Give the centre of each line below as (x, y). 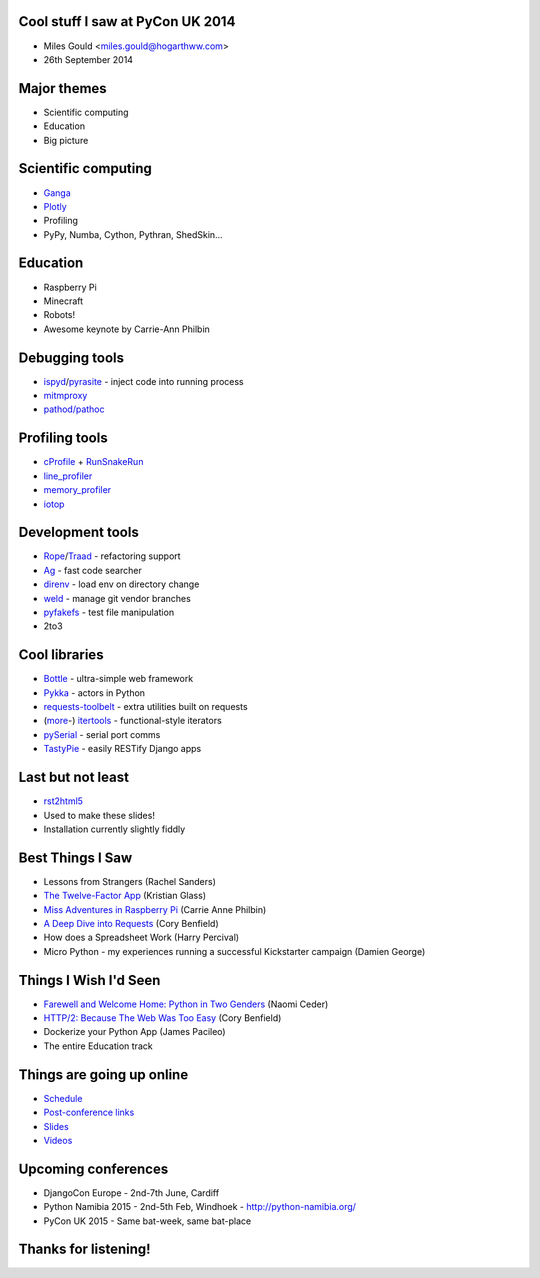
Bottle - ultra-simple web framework (118, 679)
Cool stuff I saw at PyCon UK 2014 (127, 21)
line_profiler (68, 476)
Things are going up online (103, 1074)
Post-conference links (89, 1112)
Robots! (59, 315)
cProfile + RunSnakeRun (93, 462)
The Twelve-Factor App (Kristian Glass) (125, 896)
